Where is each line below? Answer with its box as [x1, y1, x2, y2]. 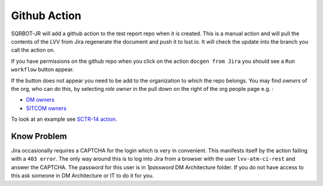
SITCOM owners [26, 105, 67, 112]
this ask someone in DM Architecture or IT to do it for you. [11, 172, 154, 179]
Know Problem [11, 131, 67, 141]
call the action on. [11, 47, 55, 54]
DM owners [26, 96, 55, 103]
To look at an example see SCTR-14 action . [11, 115, 117, 123]
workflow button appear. [11, 66, 74, 73]
